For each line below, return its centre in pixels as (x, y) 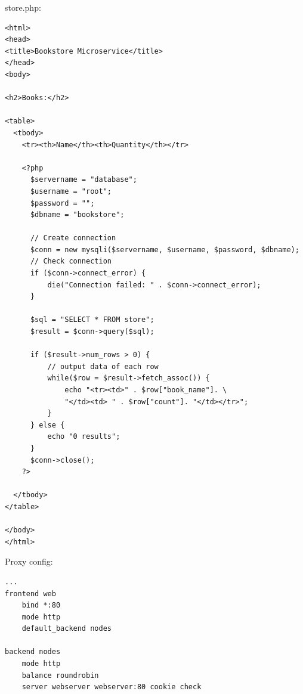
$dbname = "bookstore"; (77, 215)
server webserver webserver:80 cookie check (112, 687)
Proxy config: (29, 561)
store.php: (23, 7)
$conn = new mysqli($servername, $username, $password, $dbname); (165, 250)
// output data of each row (103, 366)
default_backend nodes (67, 629)
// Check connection (71, 261)
